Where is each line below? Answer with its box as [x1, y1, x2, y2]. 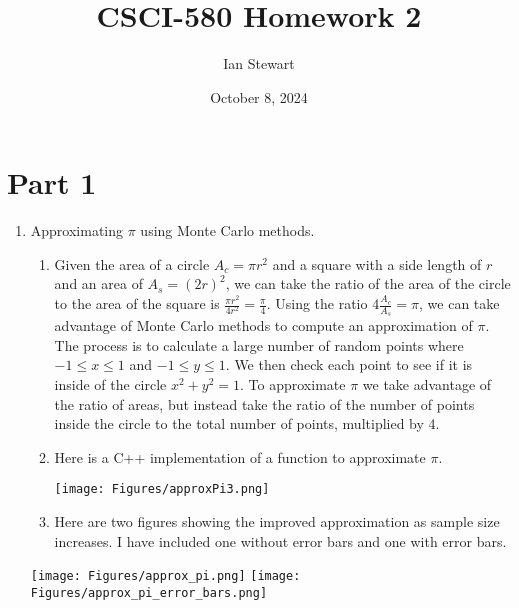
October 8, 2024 [210, 86, 308, 107]
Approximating [30, 220, 124, 241]
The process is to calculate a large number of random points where [54, 334, 464, 355]
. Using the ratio [266, 293, 368, 314]
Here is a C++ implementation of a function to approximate [54, 446, 426, 467]
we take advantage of [362, 374, 492, 395]
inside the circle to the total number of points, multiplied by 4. [54, 413, 440, 434]
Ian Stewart [223, 53, 295, 74]
